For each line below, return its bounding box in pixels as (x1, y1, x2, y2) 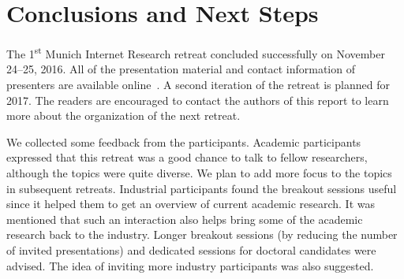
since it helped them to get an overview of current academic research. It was (6, 195, 376, 212)
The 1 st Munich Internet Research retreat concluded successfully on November (6, 43, 385, 61)
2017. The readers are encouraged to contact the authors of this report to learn (6, 91, 389, 108)
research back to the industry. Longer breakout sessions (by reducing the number (6, 226, 398, 243)
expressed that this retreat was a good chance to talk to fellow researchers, (6, 149, 368, 166)
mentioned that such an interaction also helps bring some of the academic (6, 210, 363, 227)
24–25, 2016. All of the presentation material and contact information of (6, 61, 355, 77)
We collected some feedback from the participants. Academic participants (6, 133, 361, 150)
